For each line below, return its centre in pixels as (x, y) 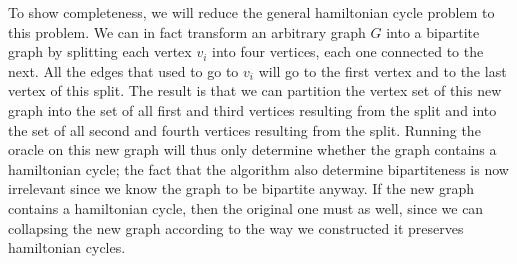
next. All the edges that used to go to (123, 70)
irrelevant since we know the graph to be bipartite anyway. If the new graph (241, 188)
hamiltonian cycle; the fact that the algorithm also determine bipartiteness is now (258, 168)
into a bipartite (433, 31)
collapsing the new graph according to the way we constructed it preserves (236, 227)
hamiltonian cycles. (67, 247)
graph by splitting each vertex (100, 51)
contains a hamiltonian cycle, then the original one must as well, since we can (246, 207)
